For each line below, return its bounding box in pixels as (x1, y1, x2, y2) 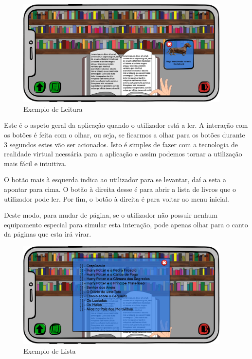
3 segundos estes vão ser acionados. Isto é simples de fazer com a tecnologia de (4, 139, 238, 149)
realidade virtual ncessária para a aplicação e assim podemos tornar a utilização (4, 149, 242, 159)
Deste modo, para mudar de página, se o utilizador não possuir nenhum (4, 210, 217, 220)
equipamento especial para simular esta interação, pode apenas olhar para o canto (4, 219, 248, 229)
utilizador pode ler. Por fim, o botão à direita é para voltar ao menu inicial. (4, 193, 229, 204)
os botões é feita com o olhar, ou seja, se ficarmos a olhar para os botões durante (4, 129, 245, 139)
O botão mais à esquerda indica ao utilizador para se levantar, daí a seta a (4, 174, 227, 185)
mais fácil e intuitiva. (4, 158, 67, 168)
